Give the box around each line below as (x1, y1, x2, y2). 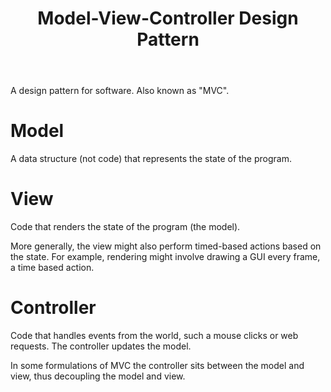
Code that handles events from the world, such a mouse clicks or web (10, 330, 299, 341)
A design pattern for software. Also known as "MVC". (10, 85, 230, 97)
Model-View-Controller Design (37, 7, 299, 30)
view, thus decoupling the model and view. (10, 370, 186, 382)
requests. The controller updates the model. (10, 340, 192, 352)
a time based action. (10, 262, 95, 274)
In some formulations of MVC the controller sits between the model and (10, 360, 305, 371)
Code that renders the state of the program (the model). (10, 221, 241, 233)
